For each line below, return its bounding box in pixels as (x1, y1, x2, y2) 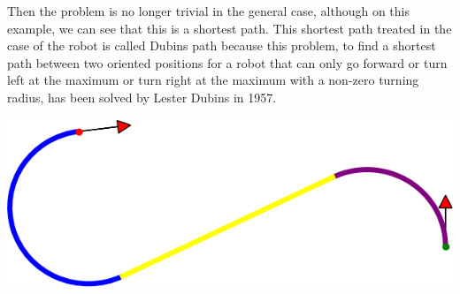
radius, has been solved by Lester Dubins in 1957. (7, 87, 277, 106)
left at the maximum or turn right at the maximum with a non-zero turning (7, 71, 419, 89)
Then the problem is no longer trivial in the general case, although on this (7, 2, 410, 19)
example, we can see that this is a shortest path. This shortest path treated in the (7, 19, 452, 37)
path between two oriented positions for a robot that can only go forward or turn (7, 53, 448, 72)
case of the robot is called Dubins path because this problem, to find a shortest (7, 36, 436, 55)
